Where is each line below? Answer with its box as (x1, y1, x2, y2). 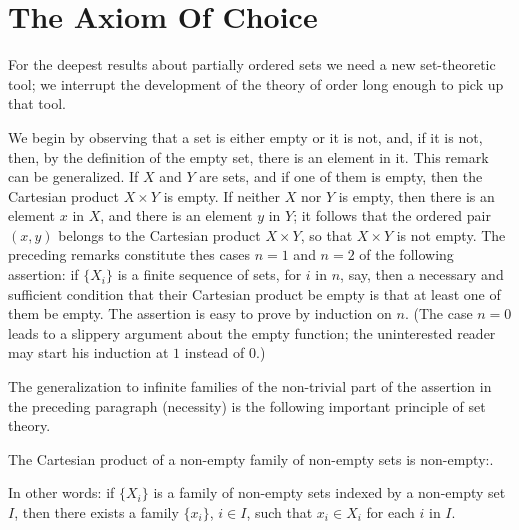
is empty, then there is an (338, 185, 495, 206)
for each (366, 502, 415, 522)
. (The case (404, 303, 473, 324)
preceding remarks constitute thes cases (8, 244, 250, 265)
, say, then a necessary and (340, 264, 504, 285)
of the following (359, 244, 454, 265)
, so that (300, 224, 353, 245)
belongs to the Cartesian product (58, 224, 261, 245)
